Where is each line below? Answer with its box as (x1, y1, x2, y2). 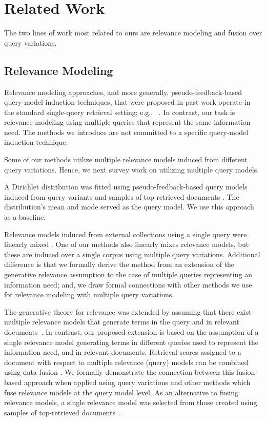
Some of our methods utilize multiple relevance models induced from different (4, 154, 248, 165)
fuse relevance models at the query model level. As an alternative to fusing (4, 387, 238, 397)
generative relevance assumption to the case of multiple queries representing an (4, 269, 252, 280)
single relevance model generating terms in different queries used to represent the (4, 336, 259, 347)
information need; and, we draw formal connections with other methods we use (4, 279, 252, 290)
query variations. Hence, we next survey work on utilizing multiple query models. (4, 164, 259, 175)
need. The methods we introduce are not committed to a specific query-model (4, 126, 249, 137)
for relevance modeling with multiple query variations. (4, 289, 174, 300)
